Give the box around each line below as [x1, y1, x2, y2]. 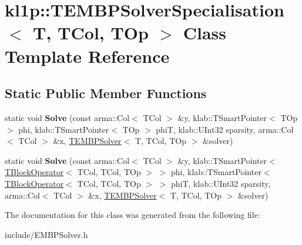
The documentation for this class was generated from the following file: [5, 209, 260, 221]
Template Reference [5, 43, 170, 68]
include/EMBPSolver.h [5, 228, 88, 240]
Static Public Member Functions [5, 84, 207, 102]
